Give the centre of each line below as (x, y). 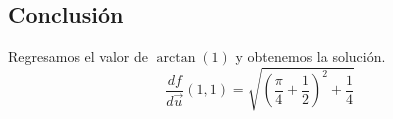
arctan (176, 58)
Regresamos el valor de (78, 56)
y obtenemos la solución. (310, 56)
